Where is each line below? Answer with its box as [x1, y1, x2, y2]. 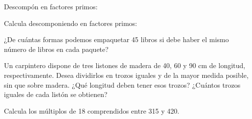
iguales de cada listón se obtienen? [4, 89, 108, 99]
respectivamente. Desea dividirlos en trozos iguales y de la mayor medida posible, [4, 70, 249, 80]
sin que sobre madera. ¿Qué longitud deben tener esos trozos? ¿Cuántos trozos [4, 79, 241, 90]
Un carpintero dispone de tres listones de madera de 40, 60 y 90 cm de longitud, [4, 60, 246, 71]
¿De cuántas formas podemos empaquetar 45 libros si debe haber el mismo [4, 34, 229, 45]
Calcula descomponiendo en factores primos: [4, 18, 137, 28]
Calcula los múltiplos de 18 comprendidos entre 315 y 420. [4, 105, 179, 116]
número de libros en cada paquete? [4, 44, 109, 54]
